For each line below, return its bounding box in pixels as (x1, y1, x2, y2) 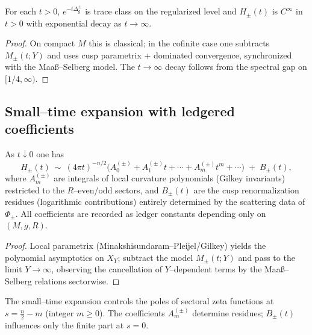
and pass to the (238, 251, 295, 263)
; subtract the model (117, 251, 193, 263)
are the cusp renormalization (193, 183, 299, 196)
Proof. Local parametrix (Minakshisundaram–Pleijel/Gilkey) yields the (5, 239, 266, 252)
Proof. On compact (5, 37, 75, 49)
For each (5, 5, 36, 17)
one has (36, 148, 64, 160)
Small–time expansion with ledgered (5, 102, 235, 121)
